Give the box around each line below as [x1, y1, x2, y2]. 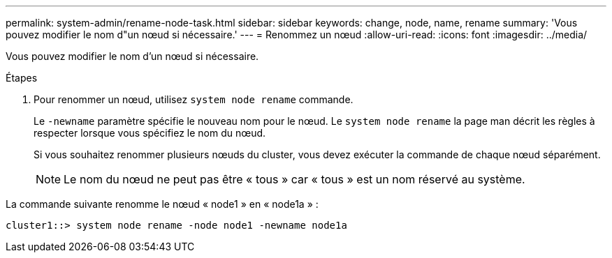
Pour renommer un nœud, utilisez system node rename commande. [34, 93, 354, 105]
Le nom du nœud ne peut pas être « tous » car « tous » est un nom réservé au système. [64, 172, 525, 186]
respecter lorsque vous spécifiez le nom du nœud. [34, 127, 266, 139]
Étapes [6, 72, 38, 84]
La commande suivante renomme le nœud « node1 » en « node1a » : [6, 198, 319, 210]
